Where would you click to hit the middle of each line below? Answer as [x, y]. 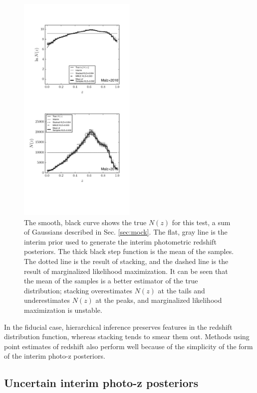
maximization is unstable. [63, 310]
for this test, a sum [201, 222]
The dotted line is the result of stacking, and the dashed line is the [126, 261]
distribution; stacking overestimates [78, 290]
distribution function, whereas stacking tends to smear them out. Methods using [127, 336]
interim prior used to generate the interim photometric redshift [120, 241]
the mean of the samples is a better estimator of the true [111, 281]
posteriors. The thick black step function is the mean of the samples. [129, 251]
